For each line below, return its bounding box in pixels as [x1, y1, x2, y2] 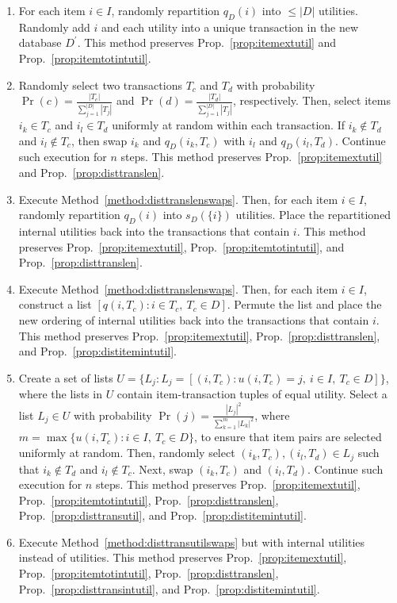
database [18, 34, 62, 51]
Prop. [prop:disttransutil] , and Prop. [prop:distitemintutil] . [18, 507, 307, 524]
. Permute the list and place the [227, 296, 382, 313]
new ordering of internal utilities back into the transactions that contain [18, 312, 369, 328]
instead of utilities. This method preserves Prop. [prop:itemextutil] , [18, 549, 347, 566]
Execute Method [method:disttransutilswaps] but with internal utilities [18, 533, 365, 550]
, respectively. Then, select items [232, 92, 391, 109]
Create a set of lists [18, 369, 113, 386]
